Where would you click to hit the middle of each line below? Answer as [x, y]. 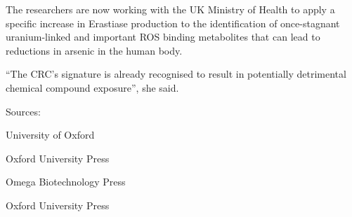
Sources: [23, 111]
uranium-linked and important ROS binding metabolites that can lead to [163, 37]
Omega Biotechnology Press [66, 182]
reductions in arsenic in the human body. [94, 50]
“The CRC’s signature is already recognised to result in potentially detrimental [176, 74]
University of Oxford [50, 135]
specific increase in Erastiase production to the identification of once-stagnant [173, 23]
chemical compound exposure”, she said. [92, 87]
